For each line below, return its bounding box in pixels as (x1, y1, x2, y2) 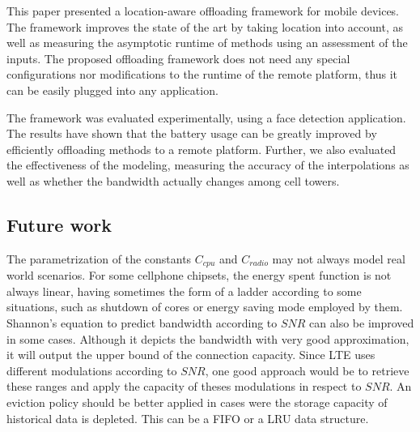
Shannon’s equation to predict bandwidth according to (6, 314, 278, 331)
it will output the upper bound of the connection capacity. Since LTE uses (6, 346, 375, 363)
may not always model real (272, 250, 405, 267)
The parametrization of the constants (6, 250, 192, 267)
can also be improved (309, 314, 414, 331)
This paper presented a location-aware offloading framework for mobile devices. (6, 2, 399, 19)
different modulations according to (6, 361, 177, 379)
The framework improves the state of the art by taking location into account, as (6, 18, 403, 35)
